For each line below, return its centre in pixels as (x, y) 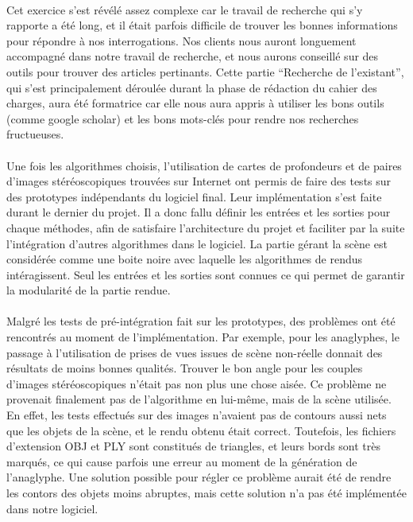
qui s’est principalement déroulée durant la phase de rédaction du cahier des (192, 87)
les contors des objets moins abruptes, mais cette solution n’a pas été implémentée (206, 493)
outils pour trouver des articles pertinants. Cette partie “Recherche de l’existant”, (205, 71)
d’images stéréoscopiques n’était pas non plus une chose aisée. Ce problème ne (197, 383)
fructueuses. (35, 134)
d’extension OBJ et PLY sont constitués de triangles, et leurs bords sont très (193, 446)
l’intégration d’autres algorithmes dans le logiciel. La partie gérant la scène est (197, 243)
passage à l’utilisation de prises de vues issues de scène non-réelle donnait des (195, 352)
